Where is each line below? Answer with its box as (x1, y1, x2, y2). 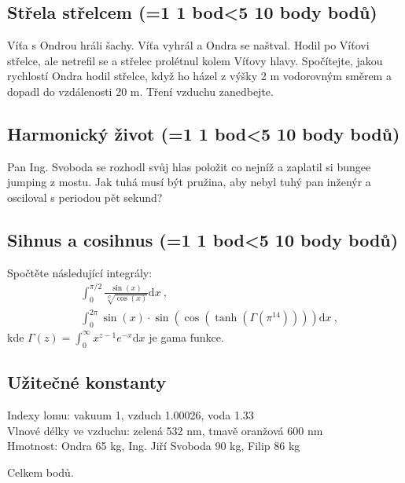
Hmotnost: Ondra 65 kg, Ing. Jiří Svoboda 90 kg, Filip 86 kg (7, 437, 300, 454)
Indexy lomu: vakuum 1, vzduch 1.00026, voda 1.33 (7, 406, 254, 423)
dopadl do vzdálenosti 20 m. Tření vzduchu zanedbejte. (7, 82, 274, 99)
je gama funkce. (149, 328, 224, 345)
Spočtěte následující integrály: (7, 264, 153, 280)
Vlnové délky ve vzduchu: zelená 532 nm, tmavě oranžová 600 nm (7, 422, 323, 438)
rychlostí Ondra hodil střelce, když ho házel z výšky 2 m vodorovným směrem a (7, 68, 392, 84)
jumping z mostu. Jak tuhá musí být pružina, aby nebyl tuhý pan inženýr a (7, 174, 371, 190)
